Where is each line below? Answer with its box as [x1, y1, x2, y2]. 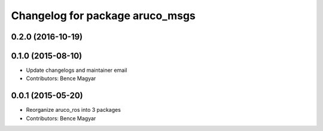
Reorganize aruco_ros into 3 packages [26, 106, 121, 114]
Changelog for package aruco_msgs [11, 9, 196, 22]
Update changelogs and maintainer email [26, 66, 127, 74]
